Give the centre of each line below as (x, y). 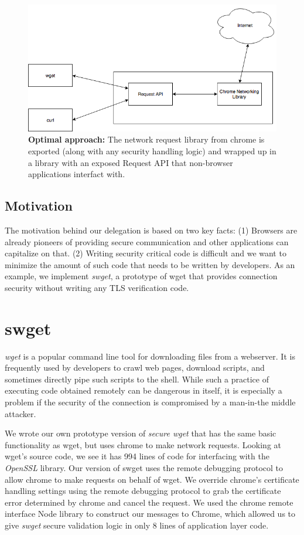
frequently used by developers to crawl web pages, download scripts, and (135, 368)
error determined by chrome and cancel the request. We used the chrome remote (149, 502)
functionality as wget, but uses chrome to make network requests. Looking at (143, 444)
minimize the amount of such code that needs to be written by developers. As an (150, 264)
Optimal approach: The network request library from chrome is (146, 139)
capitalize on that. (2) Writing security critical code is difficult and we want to (146, 253)
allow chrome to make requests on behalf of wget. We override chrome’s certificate (152, 479)
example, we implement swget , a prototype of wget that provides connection (141, 276)
